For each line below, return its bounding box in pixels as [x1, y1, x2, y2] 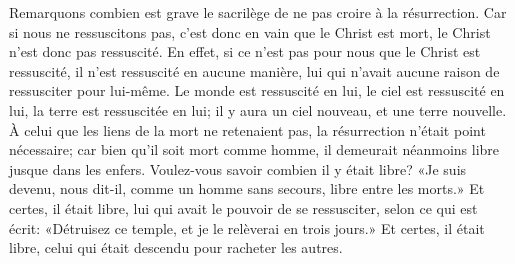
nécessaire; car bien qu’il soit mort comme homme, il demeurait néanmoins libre [9, 139, 500, 160]
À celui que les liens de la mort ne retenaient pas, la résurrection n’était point [9, 119, 486, 140]
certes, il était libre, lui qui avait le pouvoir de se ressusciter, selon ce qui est [9, 197, 478, 218]
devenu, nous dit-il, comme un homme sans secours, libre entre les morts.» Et [9, 178, 485, 199]
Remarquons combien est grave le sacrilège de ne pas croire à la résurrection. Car [9, 2, 507, 22]
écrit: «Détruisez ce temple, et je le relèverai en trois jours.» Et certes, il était [9, 217, 485, 238]
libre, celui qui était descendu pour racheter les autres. [9, 237, 343, 258]
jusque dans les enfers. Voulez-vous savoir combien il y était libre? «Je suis [9, 158, 467, 179]
